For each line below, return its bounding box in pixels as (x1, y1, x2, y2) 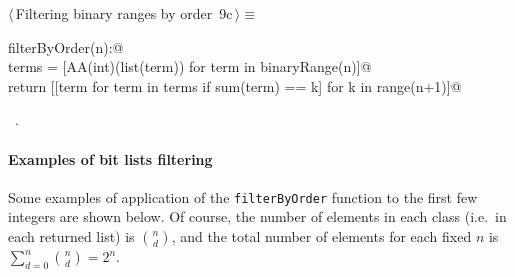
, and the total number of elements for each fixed (171, 226, 472, 247)
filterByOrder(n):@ (8, 36, 124, 57)
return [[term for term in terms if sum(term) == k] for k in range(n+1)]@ (8, 75, 462, 96)
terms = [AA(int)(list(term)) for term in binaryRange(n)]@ (8, 56, 372, 77)
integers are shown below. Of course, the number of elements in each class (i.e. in (8, 206, 507, 227)
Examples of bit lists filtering (8, 148, 213, 169)
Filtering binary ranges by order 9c (15, 3, 233, 23)
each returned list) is (8, 226, 135, 247)
